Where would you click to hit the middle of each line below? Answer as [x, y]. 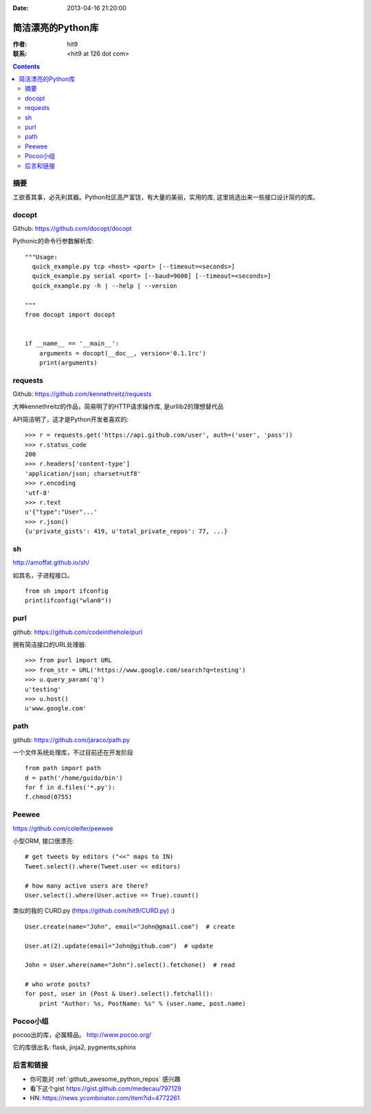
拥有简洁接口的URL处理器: [50, 645]
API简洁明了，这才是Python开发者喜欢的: [70, 419]
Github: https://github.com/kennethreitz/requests [82, 394]
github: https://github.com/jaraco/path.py [71, 740]
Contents [26, 66]
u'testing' [43, 689]
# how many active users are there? [87, 886]
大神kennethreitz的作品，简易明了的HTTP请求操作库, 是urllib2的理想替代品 [118, 406]
